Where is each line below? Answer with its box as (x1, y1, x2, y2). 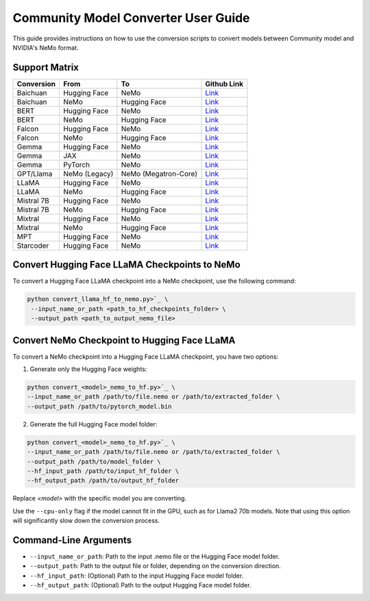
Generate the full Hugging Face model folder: (29, 420, 158, 428)
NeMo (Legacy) (62, 168, 114, 178)
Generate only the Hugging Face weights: (29, 365, 147, 373)
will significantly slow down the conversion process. (12, 517, 160, 525)
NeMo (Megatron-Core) (121, 168, 198, 178)
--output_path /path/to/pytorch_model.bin (27, 402, 172, 410)
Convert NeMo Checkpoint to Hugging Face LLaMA (12, 334, 236, 346)
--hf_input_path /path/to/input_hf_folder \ (27, 467, 180, 475)
